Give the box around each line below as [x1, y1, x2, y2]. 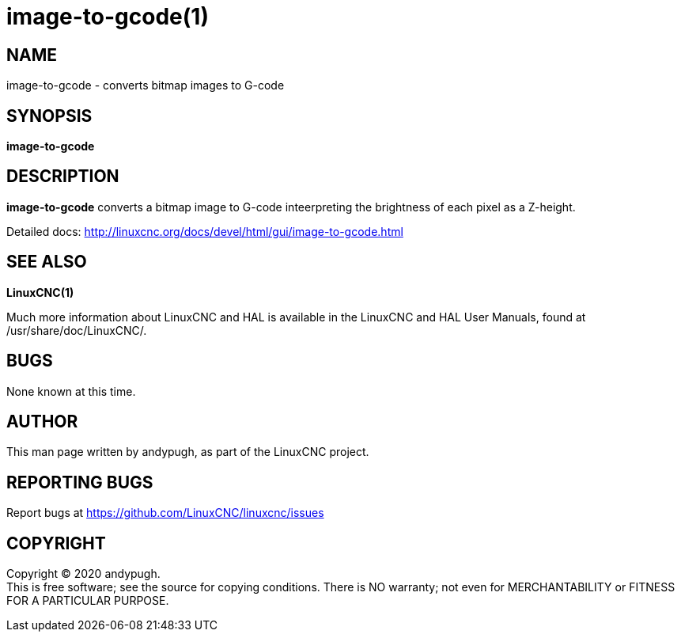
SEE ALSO [6, 252, 87, 272]
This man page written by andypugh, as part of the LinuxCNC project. [6, 445, 369, 459]
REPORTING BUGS [6, 472, 153, 492]
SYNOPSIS [6, 105, 93, 126]
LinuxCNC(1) [6, 285, 74, 299]
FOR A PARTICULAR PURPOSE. [6, 594, 169, 608]
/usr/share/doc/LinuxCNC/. [6, 323, 147, 337]
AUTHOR [6, 411, 78, 431]
